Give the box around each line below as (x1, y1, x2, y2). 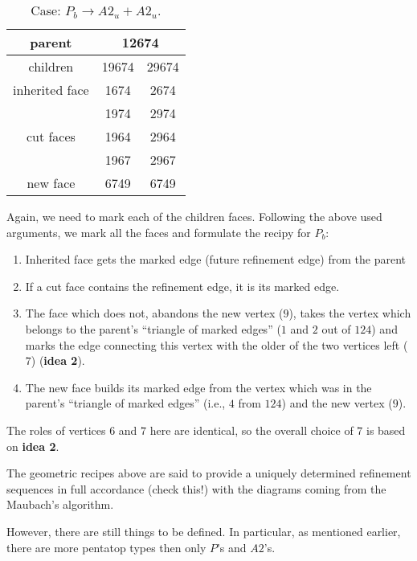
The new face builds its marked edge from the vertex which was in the (25, 379, 372, 395)
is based (366, 421, 406, 438)
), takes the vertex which (288, 305, 411, 321)
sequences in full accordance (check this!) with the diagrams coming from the (6, 480, 386, 497)
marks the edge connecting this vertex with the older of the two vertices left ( (25, 336, 408, 353)
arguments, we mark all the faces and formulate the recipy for (6, 223, 311, 240)
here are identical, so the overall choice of (149, 421, 354, 438)
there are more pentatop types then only (6, 538, 206, 555)
